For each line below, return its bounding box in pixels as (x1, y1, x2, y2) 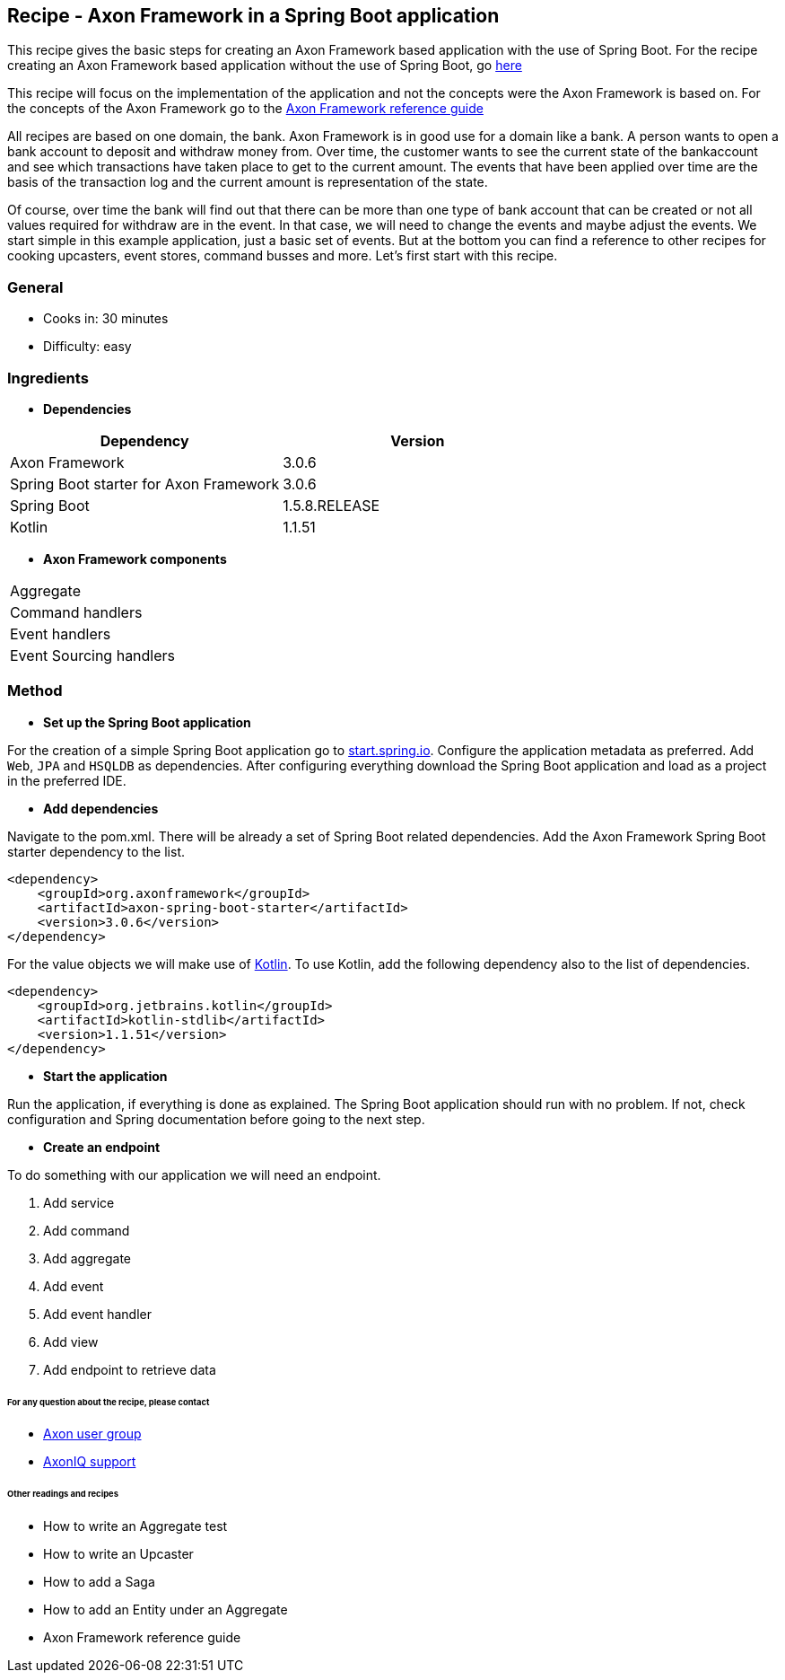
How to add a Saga (43, 1574, 155, 1590)
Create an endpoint (43, 1139, 161, 1155)
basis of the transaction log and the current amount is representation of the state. (7, 174, 488, 190)
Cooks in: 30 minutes (43, 311, 169, 327)
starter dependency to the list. (7, 843, 185, 859)
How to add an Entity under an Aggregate (43, 1602, 288, 1618)
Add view (43, 1333, 99, 1350)
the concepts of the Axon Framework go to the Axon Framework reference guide (7, 101, 484, 117)
